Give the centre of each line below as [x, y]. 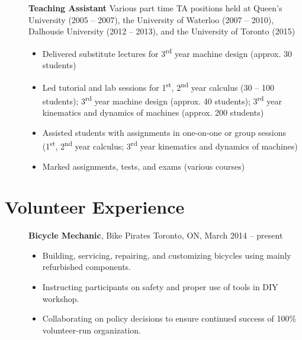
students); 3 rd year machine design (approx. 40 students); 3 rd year [162, 100]
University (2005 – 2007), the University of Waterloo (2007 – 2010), [151, 19]
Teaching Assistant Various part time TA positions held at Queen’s [155, 8]
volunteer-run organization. [92, 330]
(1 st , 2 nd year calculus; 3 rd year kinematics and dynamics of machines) [170, 145]
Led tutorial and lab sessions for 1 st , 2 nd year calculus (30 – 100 [158, 86]
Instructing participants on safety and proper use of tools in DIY [160, 287]
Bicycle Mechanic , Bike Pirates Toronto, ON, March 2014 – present [156, 235]
